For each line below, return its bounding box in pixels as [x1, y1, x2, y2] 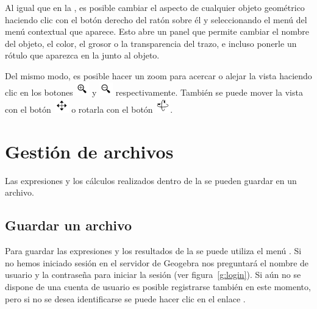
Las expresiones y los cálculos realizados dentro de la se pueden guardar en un [5, 174, 297, 186]
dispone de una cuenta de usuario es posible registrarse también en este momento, [5, 280, 311, 293]
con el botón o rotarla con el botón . [5, 103, 173, 116]
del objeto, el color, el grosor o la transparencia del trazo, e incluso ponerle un [5, 37, 297, 49]
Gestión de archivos [5, 138, 174, 163]
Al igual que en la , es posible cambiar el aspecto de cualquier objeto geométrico [5, 1, 305, 13]
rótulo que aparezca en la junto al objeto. [5, 49, 160, 62]
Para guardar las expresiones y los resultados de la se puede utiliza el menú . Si [5, 244, 302, 257]
